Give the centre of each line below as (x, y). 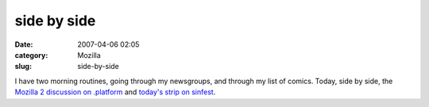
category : (31, 55)
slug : (23, 67)
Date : (24, 44)
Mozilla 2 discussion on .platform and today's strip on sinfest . (115, 92)
